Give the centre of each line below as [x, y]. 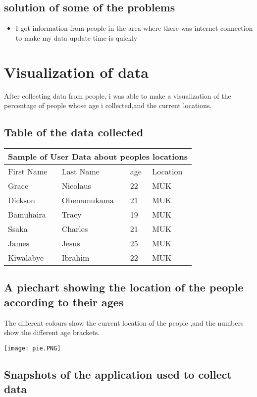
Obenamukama [88, 200]
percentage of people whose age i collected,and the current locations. [108, 105]
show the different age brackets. [52, 332]
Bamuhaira [27, 214]
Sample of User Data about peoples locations [98, 156]
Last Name [80, 171]
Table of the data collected [74, 132]
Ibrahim [76, 257]
